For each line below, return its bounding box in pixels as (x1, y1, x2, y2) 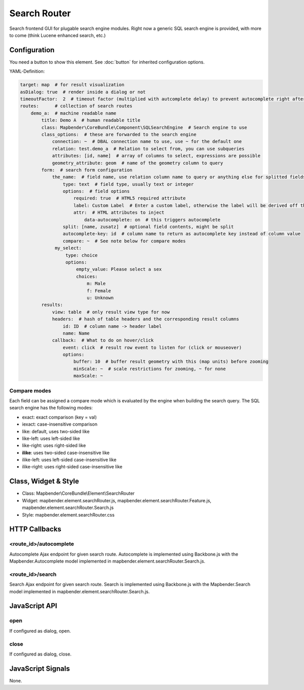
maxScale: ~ (73, 373, 103, 379)
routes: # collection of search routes (20, 103, 133, 109)
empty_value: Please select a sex (76, 266, 162, 272)
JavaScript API (9, 602, 58, 610)
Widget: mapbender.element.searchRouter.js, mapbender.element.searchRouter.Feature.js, (22, 497, 212, 503)
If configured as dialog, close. (9, 651, 72, 657)
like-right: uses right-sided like (22, 442, 86, 448)
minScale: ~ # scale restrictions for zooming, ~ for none (73, 366, 226, 371)
